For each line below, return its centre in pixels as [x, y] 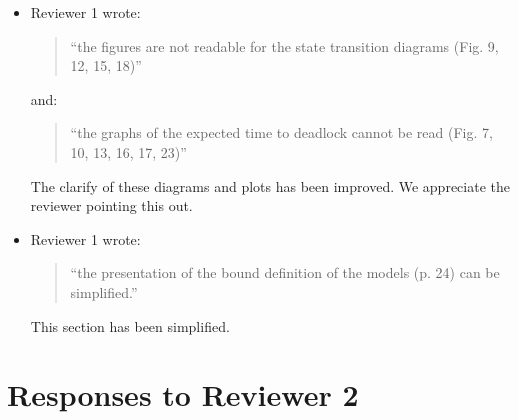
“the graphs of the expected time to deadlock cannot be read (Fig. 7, [281, 132]
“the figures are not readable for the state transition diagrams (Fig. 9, [284, 45]
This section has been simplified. [130, 325]
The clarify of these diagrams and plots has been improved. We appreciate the [270, 185]
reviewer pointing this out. [111, 205]
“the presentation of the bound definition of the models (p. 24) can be [285, 272]
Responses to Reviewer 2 [183, 394]
